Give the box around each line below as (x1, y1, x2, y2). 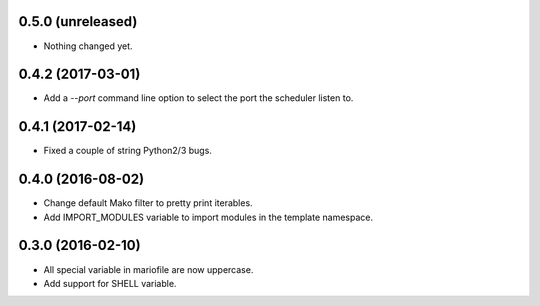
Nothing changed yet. (43, 40, 134, 52)
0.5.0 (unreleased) (18, 13, 138, 30)
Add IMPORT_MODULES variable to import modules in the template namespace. (43, 211, 374, 223)
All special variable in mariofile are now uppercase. (43, 263, 254, 275)
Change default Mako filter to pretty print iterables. (43, 197, 254, 209)
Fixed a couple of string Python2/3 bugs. (43, 145, 212, 157)
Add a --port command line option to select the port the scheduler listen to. (43, 92, 354, 104)
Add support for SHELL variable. (43, 277, 177, 289)
